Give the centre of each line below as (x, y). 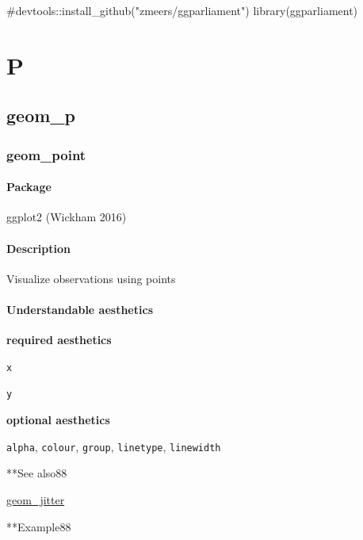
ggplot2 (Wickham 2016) (67, 217)
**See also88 (37, 473)
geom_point (46, 154)
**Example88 (39, 526)
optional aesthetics (58, 420)
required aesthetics (59, 340)
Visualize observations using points (91, 278)
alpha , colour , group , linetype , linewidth (114, 446)
